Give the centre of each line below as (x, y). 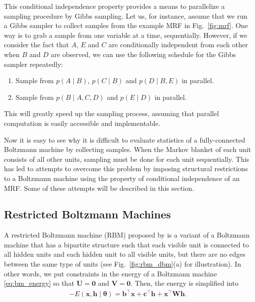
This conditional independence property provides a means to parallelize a (114, 6)
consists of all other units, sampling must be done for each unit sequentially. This (127, 159)
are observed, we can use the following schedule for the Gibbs (143, 54)
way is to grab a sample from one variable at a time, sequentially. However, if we (126, 35)
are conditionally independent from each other (178, 45)
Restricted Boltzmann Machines (88, 214)
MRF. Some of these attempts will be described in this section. (99, 188)
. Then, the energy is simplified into (185, 283)
